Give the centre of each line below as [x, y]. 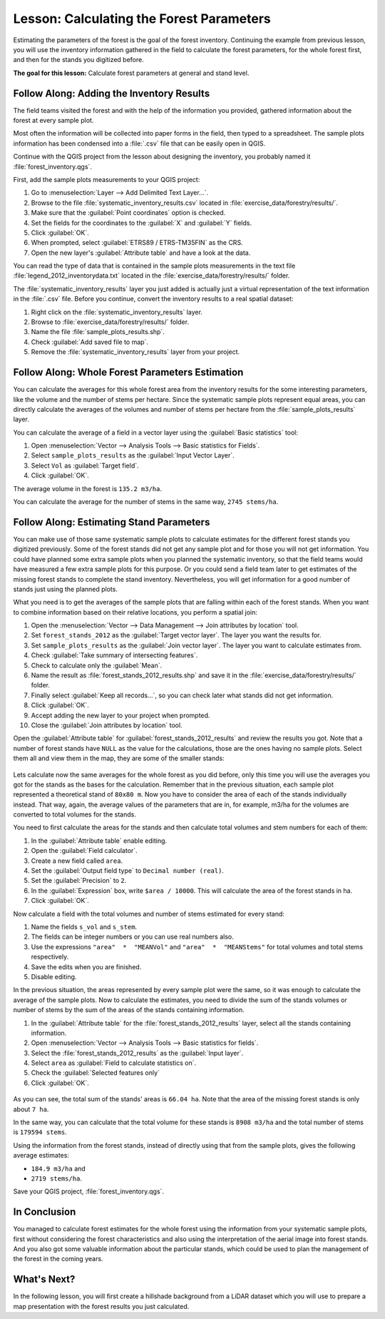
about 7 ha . [31, 1109]
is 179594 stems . [40, 1132]
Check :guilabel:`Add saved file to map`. [90, 342]
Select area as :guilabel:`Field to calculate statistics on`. [114, 1063]
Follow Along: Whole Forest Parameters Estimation [128, 372]
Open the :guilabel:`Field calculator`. [84, 851]
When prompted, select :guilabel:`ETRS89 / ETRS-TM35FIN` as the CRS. [137, 243]
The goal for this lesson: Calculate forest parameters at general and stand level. [131, 73]
